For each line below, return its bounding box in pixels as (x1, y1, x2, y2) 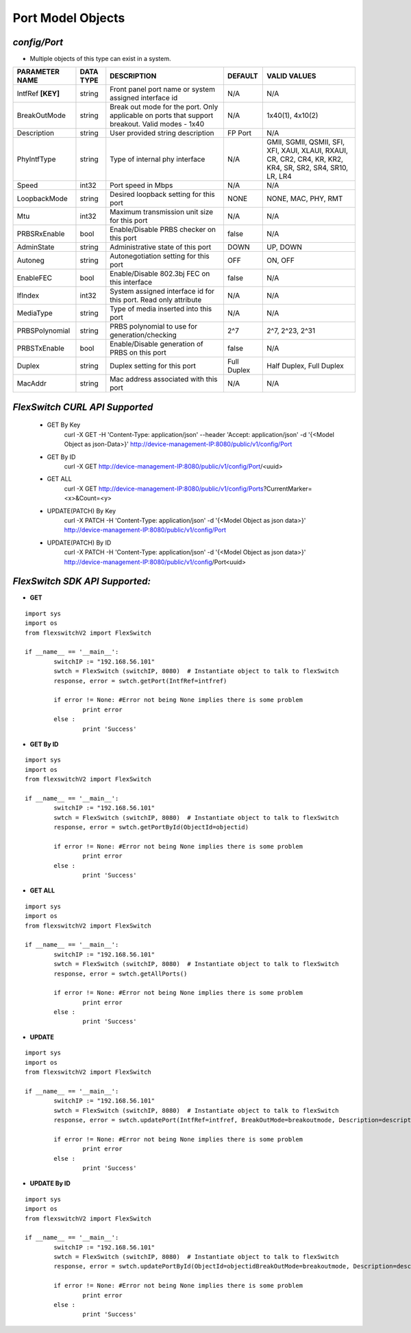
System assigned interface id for (110, 287, 215, 296)
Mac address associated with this (110, 375, 218, 384)
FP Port (227, 128, 252, 138)
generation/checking (110, 330, 177, 340)
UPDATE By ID (29, 1179, 71, 1188)
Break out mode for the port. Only (110, 102, 219, 112)
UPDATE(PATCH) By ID (47, 539, 112, 547)
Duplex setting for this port (110, 361, 197, 370)
